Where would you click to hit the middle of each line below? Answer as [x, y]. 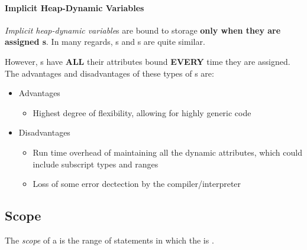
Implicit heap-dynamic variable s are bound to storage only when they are [143, 30]
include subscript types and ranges [96, 164]
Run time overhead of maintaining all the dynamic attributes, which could [167, 152]
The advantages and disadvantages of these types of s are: [109, 73]
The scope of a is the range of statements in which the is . [109, 240]
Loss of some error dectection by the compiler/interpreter [137, 184]
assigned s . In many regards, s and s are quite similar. [105, 42]
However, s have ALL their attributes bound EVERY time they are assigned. [148, 61]
